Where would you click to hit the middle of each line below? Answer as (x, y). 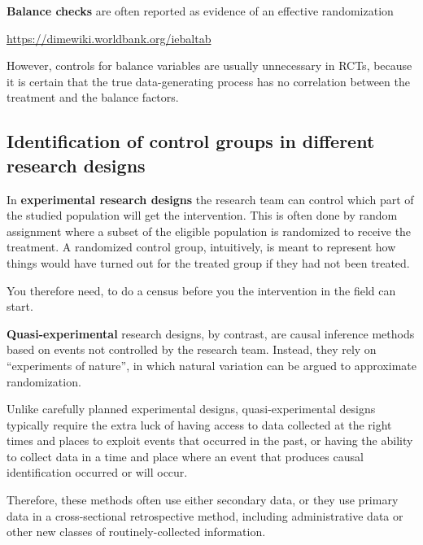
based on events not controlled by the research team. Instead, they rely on (192, 349)
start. (20, 306)
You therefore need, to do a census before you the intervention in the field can (201, 290)
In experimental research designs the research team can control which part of (210, 199)
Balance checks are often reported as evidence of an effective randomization (200, 11)
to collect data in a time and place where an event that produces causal (185, 456)
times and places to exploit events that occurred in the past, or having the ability (210, 440)
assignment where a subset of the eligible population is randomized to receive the (209, 231)
